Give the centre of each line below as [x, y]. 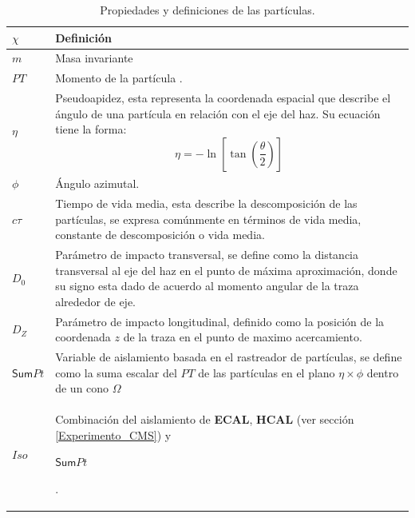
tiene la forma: [91, 129]
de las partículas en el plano [267, 372]
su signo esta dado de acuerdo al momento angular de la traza [207, 286]
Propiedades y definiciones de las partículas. [207, 10]
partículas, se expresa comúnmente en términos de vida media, [208, 219]
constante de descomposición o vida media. [160, 235]
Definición [83, 37]
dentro [383, 372]
